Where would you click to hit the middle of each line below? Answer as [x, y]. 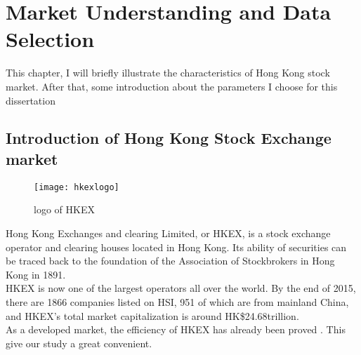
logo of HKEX [64, 209]
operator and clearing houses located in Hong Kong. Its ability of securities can [176, 247]
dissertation [31, 100]
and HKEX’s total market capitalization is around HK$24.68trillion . [152, 315]
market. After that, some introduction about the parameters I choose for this [172, 86]
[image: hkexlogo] [77, 187]
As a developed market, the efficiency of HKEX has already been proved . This [176, 329]
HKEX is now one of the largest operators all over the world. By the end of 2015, [181, 288]
